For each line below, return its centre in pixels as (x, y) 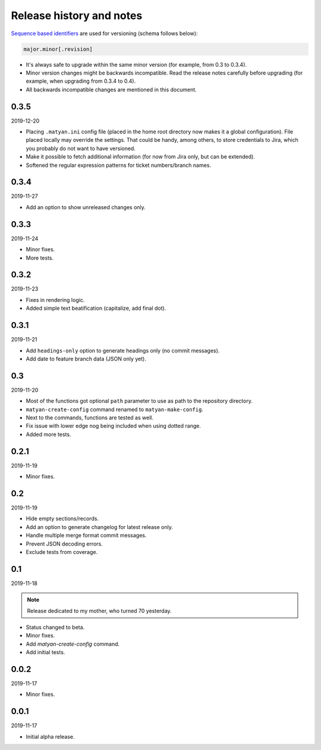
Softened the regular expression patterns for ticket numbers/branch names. (118, 165)
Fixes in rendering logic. (55, 300)
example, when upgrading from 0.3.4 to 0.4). (81, 81)
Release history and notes (77, 15)
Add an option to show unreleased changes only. (86, 207)
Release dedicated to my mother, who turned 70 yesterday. (99, 611)
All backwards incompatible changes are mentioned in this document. (111, 89)
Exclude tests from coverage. (62, 552)
